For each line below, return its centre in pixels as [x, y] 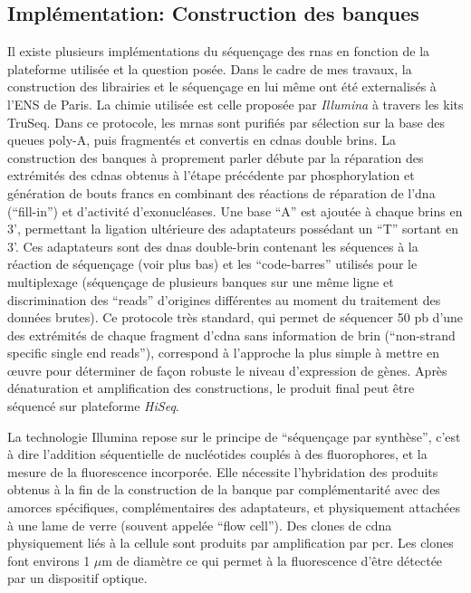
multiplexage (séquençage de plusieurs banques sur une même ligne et [201, 281]
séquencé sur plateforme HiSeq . [93, 406]
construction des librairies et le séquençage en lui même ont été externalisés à [222, 86]
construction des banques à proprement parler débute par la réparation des [216, 157]
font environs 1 [49, 560]
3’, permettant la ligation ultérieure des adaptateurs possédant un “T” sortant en [233, 229]
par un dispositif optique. [77, 578]
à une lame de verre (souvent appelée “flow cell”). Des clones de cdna [200, 525]
